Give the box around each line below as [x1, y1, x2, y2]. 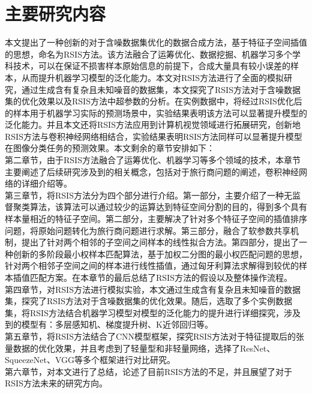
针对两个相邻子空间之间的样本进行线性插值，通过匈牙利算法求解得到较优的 [5, 259, 299, 272]
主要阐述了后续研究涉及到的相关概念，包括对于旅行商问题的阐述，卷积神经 [5, 165, 299, 178]
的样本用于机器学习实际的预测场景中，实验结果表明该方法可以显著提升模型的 [5, 106, 307, 119]
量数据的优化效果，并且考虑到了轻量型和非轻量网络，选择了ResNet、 [5, 341, 275, 354]
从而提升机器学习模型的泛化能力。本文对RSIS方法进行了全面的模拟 [21, 71, 284, 83]
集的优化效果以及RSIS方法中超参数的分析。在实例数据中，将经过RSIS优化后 [5, 95, 302, 107]
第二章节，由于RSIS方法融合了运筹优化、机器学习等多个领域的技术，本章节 [5, 154, 301, 166]
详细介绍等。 [21, 177, 72, 190]
